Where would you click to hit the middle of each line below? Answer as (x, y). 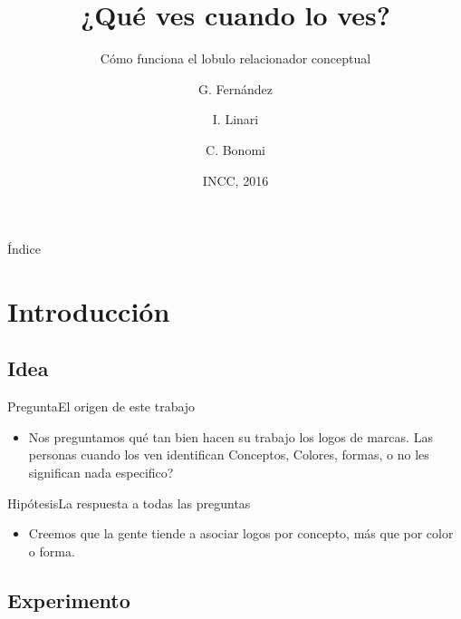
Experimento (69, 600)
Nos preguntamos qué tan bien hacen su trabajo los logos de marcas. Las (230, 436)
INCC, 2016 (235, 180)
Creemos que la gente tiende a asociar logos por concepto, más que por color (241, 533)
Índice (24, 249)
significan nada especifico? (101, 473)
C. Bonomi (235, 149)
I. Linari (235, 119)
